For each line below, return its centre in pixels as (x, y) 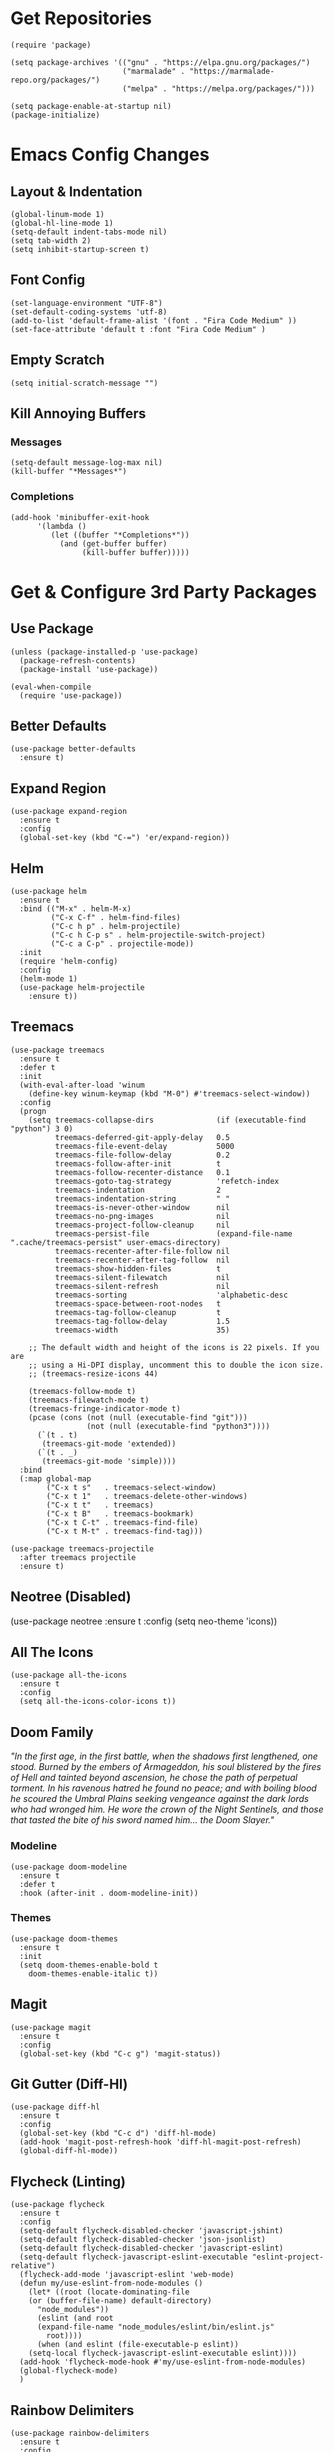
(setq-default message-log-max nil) (86, 463)
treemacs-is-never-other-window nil (142, 1207)
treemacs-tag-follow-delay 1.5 (142, 1321)
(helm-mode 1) (48, 978)
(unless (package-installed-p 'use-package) (104, 652)
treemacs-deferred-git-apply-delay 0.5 (142, 1137)
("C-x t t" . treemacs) (100, 1505)
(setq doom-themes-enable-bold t (89, 1965)
